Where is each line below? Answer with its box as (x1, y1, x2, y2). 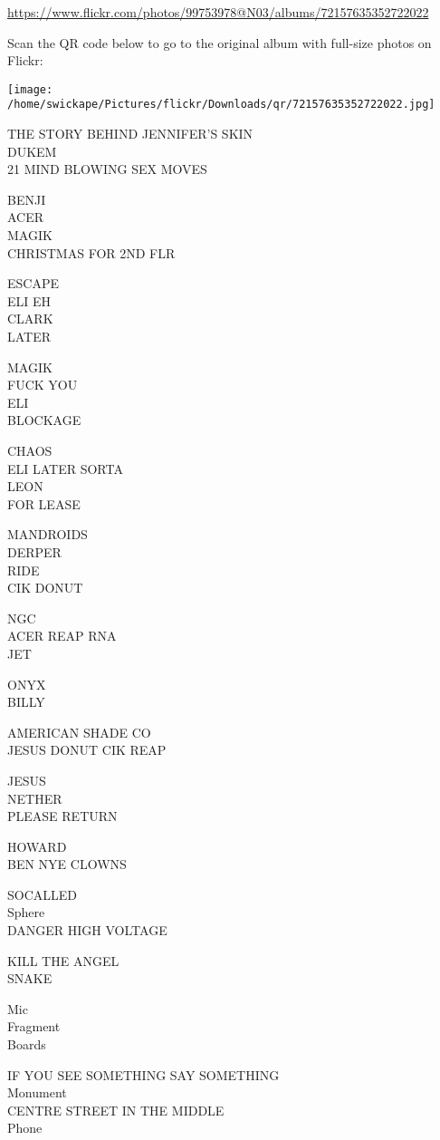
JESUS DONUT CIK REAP (7, 740, 167, 759)
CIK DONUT (7, 578, 83, 597)
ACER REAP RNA (7, 626, 117, 645)
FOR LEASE (7, 494, 81, 513)
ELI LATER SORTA (7, 459, 123, 478)
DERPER (7, 542, 62, 561)
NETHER (7, 788, 62, 807)
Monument (7, 1083, 67, 1102)
